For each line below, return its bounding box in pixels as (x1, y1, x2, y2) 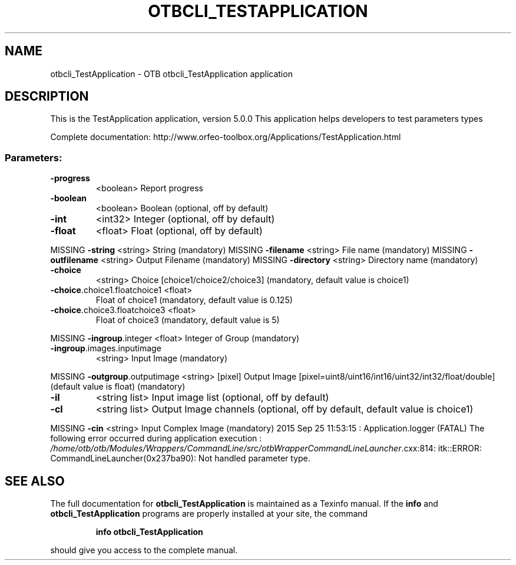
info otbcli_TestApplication (95, 527, 203, 537)
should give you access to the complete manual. (50, 545, 238, 556)
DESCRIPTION (5, 89, 89, 104)
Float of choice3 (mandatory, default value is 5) (95, 315, 280, 325)
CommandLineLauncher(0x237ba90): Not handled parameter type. (50, 453, 310, 464)
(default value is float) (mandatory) (50, 381, 186, 392)
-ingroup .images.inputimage (50, 343, 161, 354)
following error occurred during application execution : (50, 433, 262, 444)
